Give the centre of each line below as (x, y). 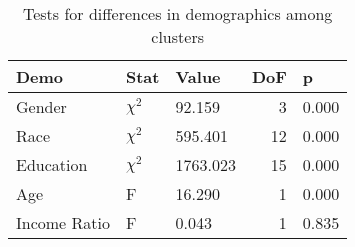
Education (52, 164)
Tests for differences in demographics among (177, 13)
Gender (41, 106)
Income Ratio (63, 222)
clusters (177, 36)
